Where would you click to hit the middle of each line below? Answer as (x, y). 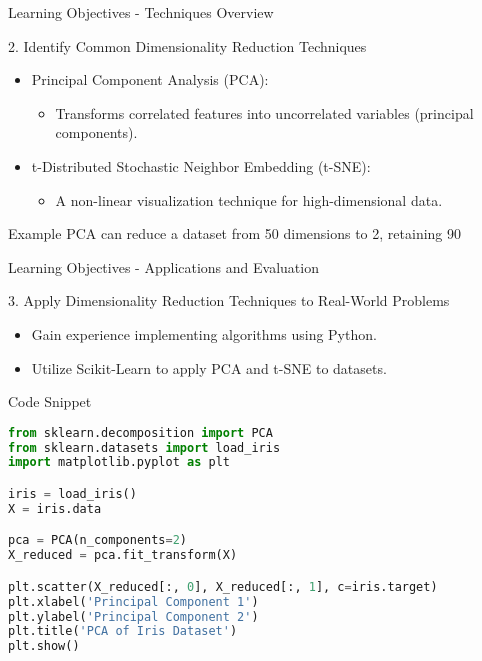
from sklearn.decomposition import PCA (140, 432)
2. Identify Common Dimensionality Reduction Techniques (187, 45)
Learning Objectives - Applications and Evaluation (163, 266)
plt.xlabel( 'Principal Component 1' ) (133, 601)
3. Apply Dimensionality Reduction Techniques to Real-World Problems (229, 300)
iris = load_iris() (72, 494)
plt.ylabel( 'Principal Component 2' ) (133, 616)
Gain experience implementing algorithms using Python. (204, 333)
